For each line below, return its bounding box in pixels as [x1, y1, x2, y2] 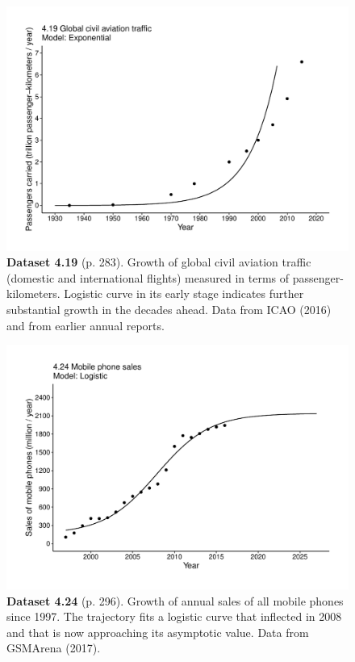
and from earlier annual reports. [6, 316, 165, 333]
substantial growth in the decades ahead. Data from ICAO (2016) [6, 301, 332, 318]
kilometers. [6, 285, 61, 302]
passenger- [292, 269, 344, 286]
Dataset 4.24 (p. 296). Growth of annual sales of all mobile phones [6, 592, 344, 609]
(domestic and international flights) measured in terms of [6, 269, 290, 286]
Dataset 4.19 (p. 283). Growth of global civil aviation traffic [6, 253, 311, 270]
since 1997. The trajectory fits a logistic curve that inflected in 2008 [6, 608, 342, 625]
